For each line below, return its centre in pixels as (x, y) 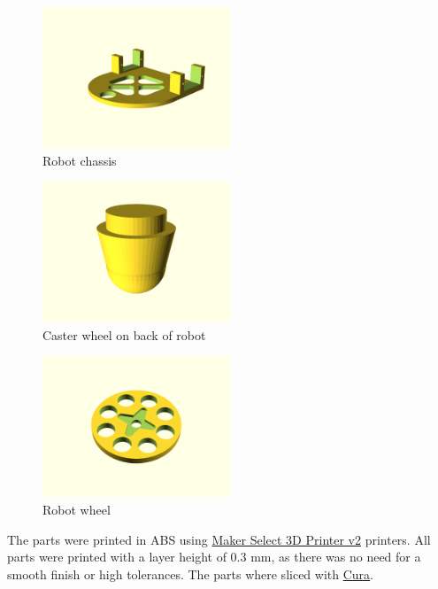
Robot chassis (80, 160)
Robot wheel (77, 509)
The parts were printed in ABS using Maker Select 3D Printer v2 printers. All (219, 539)
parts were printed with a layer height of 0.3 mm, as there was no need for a (214, 557)
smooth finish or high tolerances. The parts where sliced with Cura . (190, 573)
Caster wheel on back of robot (124, 334)
